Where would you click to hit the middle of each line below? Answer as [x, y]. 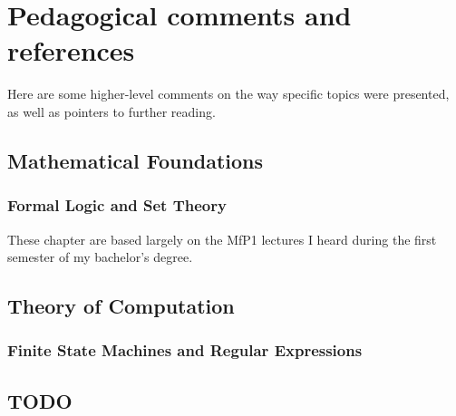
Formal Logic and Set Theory [117, 205]
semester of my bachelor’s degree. [100, 257]
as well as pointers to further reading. [112, 111]
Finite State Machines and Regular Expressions [185, 350]
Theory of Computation [121, 306]
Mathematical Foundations [136, 160]
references [71, 50]
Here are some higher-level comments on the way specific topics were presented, [228, 94]
